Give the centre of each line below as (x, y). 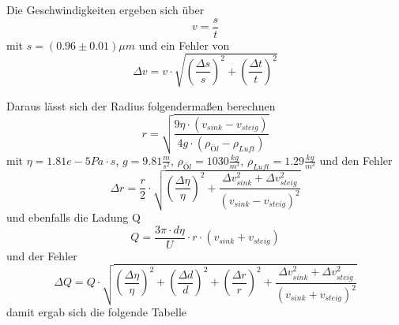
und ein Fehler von (184, 45)
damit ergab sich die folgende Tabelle (97, 311)
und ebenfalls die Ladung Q (73, 217)
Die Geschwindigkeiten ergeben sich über (105, 9)
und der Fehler (42, 255)
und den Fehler (356, 160)
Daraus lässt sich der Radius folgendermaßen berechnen (141, 105)
